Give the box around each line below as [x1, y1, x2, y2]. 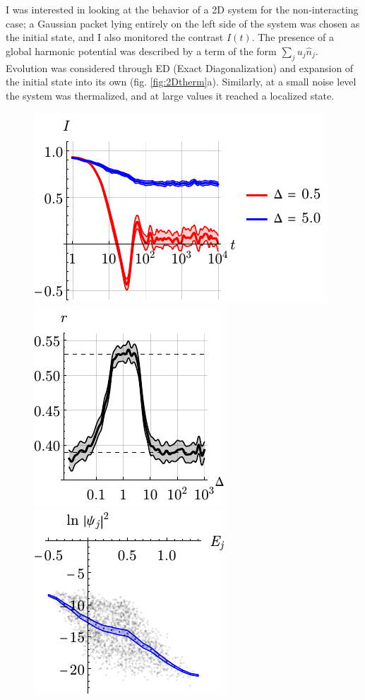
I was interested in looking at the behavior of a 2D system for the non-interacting [6, 2, 359, 16]
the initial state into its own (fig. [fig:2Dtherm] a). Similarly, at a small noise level [6, 74, 357, 89]
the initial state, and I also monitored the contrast [6, 30, 224, 45]
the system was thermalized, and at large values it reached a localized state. [6, 88, 335, 102]
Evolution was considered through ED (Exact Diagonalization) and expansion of [6, 60, 354, 75]
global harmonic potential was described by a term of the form [6, 43, 277, 58]
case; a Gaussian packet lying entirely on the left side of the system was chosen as [6, 16, 360, 30]
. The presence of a [251, 30, 335, 45]
